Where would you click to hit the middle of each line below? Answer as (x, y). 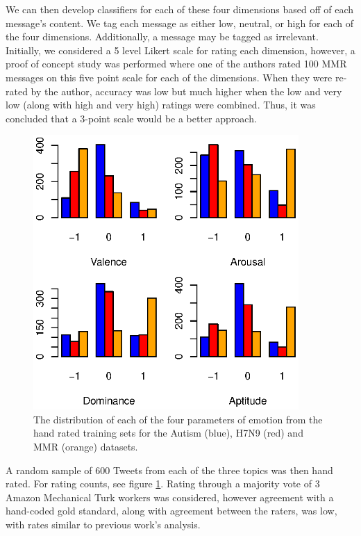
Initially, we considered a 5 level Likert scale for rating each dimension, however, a (180, 50)
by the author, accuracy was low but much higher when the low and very (186, 91)
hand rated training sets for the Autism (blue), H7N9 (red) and (168, 433)
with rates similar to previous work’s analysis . (103, 524)
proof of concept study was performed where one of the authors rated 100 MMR (176, 64)
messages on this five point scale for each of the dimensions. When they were (169, 77)
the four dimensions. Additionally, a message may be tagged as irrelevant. (162, 36)
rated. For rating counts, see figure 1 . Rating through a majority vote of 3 (163, 484)
